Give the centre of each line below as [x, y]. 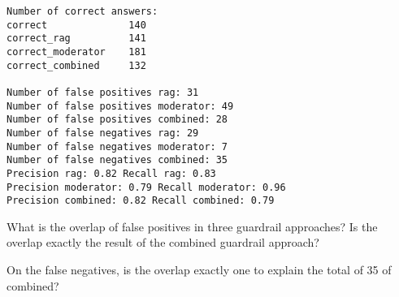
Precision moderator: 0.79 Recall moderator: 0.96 [146, 187]
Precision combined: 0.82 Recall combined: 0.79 [141, 201]
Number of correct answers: [82, 11]
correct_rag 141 [76, 39]
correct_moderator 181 [76, 52]
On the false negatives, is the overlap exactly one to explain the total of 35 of [199, 270]
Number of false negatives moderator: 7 [117, 146]
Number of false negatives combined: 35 [117, 160]
